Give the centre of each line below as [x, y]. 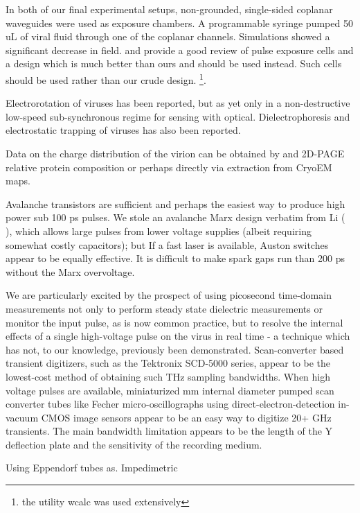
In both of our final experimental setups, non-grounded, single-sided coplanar [169, 9]
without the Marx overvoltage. [70, 271]
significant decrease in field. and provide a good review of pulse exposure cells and [180, 50]
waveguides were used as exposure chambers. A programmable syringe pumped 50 [179, 23]
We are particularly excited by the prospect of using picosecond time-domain [169, 295]
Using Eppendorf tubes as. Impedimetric [92, 468]
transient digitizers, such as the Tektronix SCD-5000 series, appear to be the [168, 363]
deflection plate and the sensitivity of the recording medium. [134, 444]
